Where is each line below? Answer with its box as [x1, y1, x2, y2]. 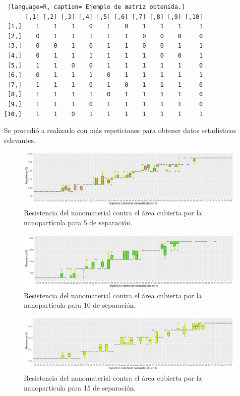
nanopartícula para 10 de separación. [24, 300, 136, 310]
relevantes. [4, 134, 36, 145]
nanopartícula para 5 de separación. [24, 217, 132, 227]
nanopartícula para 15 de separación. [24, 382, 136, 393]
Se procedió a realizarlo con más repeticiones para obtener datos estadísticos [4, 125, 237, 135]
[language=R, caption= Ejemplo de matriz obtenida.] [7, 3, 185, 10]
